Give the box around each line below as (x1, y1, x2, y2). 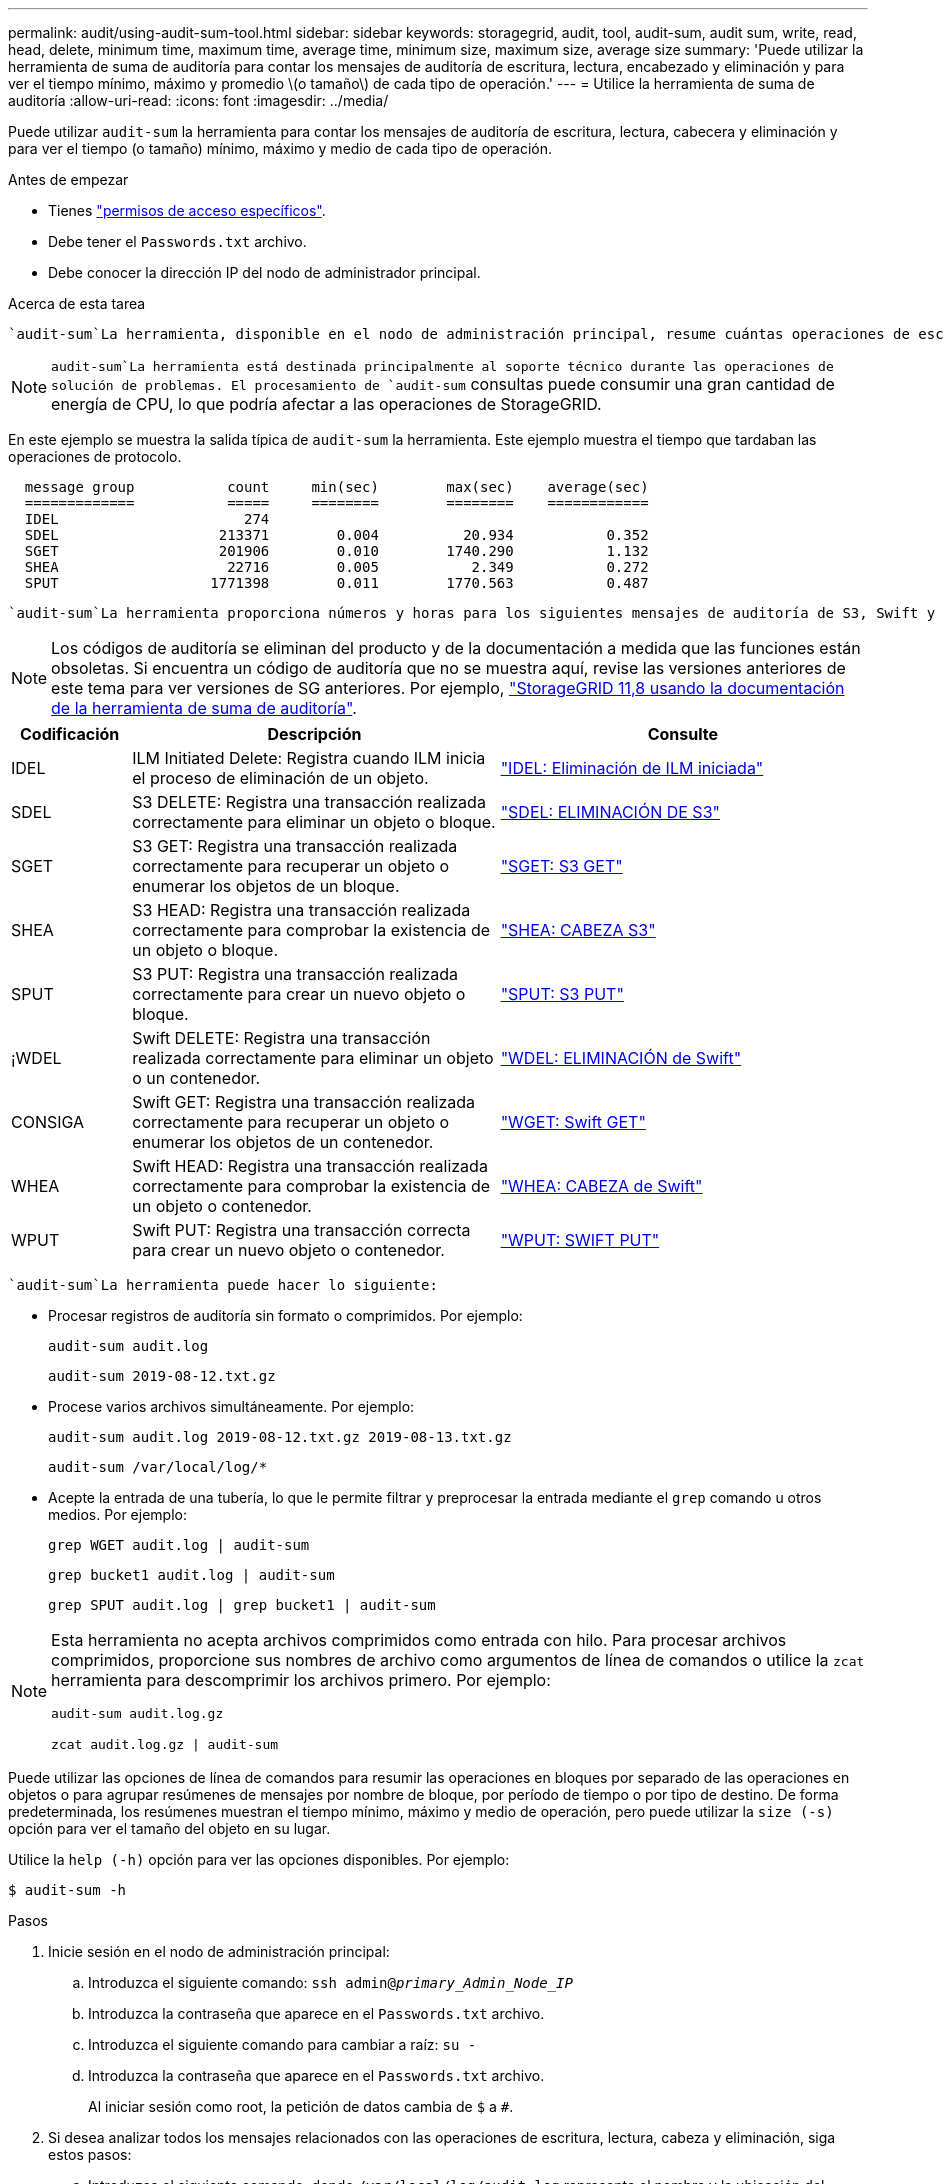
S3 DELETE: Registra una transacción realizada (132, 792, 486, 812)
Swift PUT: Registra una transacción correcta (132, 1220, 471, 1240)
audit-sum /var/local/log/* (48, 1459, 268, 1475)
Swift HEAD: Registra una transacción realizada (132, 1156, 488, 1176)
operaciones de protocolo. (8, 448, 182, 465)
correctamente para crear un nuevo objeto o (132, 984, 466, 1004)
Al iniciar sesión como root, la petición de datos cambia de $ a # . (88, 2098, 514, 2115)
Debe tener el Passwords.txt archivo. (48, 233, 307, 250)
